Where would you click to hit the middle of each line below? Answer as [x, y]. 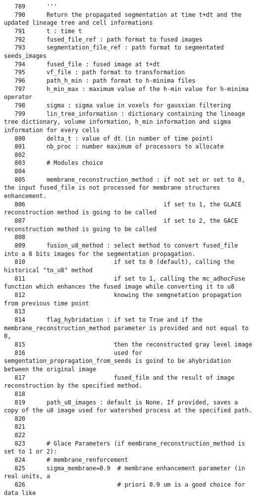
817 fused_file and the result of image [125, 377]
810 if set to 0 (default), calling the [125, 262]
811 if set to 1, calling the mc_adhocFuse [130, 278]
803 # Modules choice [59, 163]
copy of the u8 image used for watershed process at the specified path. [128, 411]
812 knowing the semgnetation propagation [128, 295]
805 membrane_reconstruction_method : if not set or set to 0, [130, 179]
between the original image [50, 369]
